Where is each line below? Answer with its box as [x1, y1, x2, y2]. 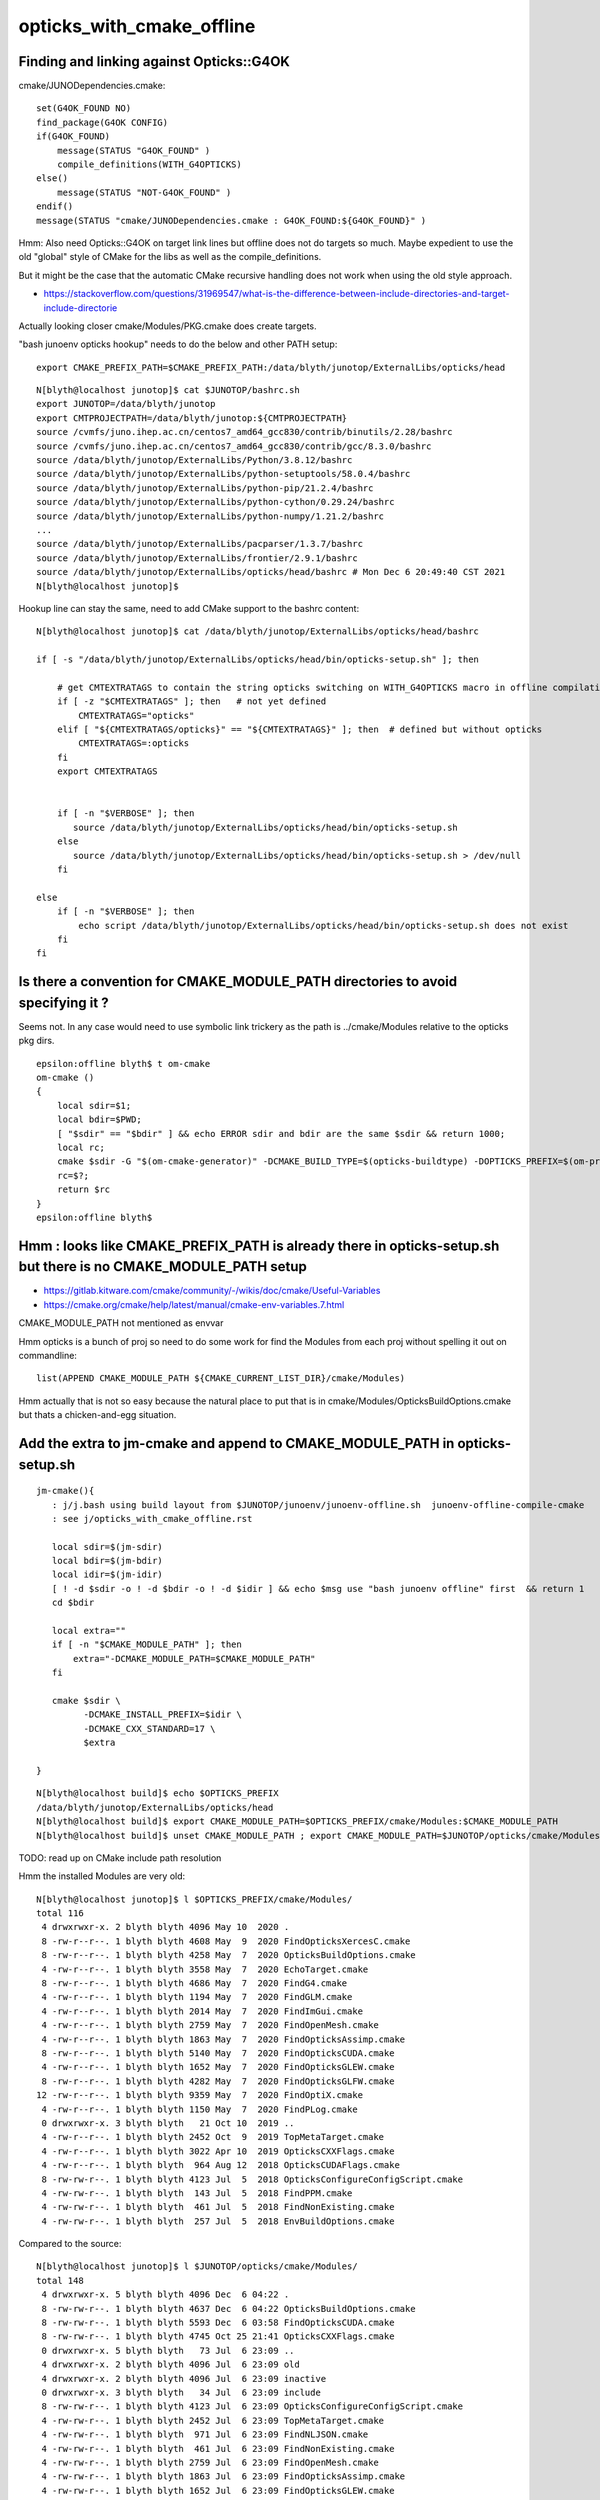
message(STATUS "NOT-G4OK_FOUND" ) [56, 186, 232, 198]
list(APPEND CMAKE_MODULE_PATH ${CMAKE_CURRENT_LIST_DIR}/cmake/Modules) [36, 1373, 406, 1384]
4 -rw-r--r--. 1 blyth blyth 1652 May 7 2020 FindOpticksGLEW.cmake [41, 2061, 395, 2073]
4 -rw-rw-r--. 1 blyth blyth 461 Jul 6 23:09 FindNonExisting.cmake [41, 2443, 395, 2454]
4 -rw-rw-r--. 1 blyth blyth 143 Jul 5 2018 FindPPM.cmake [41, 2187, 353, 2199]
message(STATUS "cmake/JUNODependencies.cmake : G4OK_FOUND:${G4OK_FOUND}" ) [36, 215, 427, 226]
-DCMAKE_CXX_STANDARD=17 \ [83, 1723, 216, 1734]
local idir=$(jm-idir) [51, 1569, 164, 1580]
